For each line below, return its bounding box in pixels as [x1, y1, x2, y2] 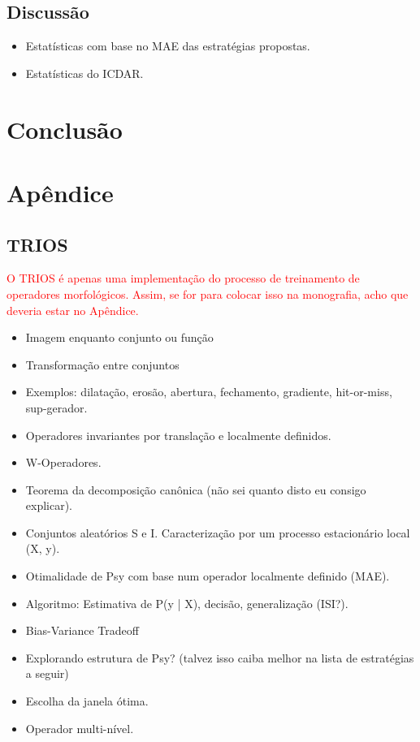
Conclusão [6, 112, 123, 145]
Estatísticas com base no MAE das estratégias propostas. [25, 37, 310, 54]
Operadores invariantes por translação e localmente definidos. [25, 426, 331, 443]
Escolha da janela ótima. [25, 692, 149, 710]
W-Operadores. [25, 454, 102, 471]
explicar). [25, 497, 73, 514]
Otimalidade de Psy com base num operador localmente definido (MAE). [25, 567, 390, 585]
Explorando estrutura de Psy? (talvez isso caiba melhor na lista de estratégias [25, 649, 414, 666]
